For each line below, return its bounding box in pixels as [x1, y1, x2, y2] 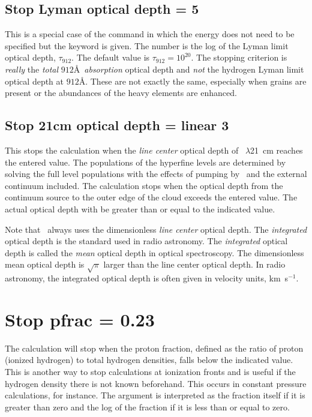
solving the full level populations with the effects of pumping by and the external [5, 167, 307, 180]
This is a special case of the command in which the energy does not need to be [5, 28, 295, 40]
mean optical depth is [5, 258, 85, 271]
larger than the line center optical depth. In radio [103, 258, 286, 271]
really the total [5, 62, 59, 75]
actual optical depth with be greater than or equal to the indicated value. [5, 202, 275, 215]
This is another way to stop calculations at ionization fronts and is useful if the [5, 365, 296, 377]
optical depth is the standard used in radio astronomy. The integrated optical [5, 235, 288, 247]
